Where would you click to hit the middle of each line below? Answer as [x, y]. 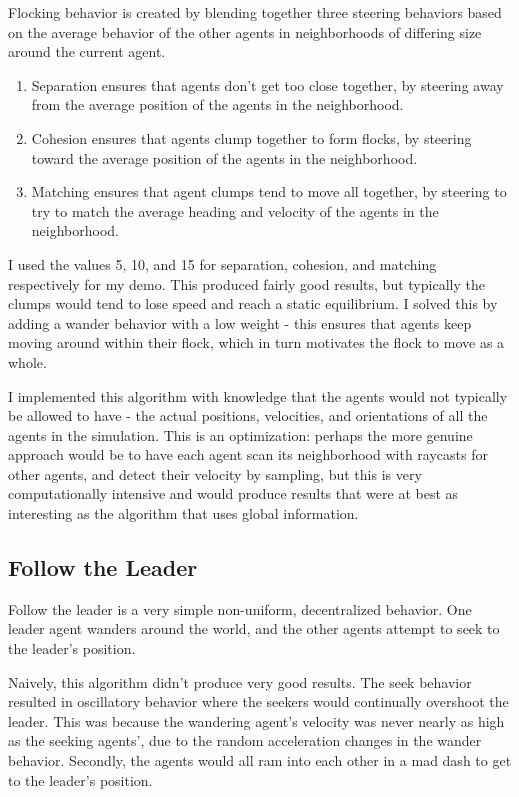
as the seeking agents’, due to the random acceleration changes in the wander [245, 740]
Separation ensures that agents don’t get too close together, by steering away [267, 84]
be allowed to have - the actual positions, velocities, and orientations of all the [248, 415]
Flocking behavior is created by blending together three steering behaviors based [255, 12]
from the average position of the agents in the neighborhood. [217, 104]
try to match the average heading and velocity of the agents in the [235, 210]
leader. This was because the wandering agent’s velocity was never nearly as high [256, 720]
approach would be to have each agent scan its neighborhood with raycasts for [248, 454]
